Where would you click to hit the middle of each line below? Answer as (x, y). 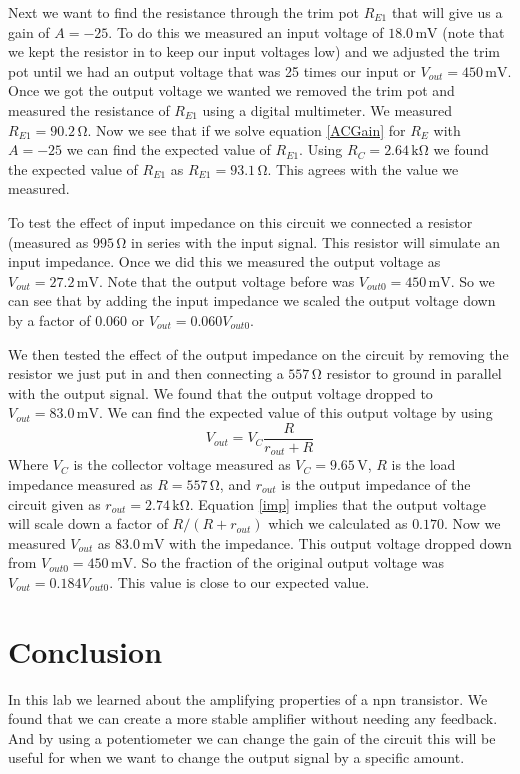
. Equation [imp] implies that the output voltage (338, 503)
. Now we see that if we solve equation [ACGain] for (246, 129)
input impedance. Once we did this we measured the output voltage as (224, 261)
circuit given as (54, 503)
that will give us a (447, 12)
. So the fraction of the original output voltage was (288, 562)
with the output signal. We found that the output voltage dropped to (220, 392)
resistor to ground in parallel (414, 373)
